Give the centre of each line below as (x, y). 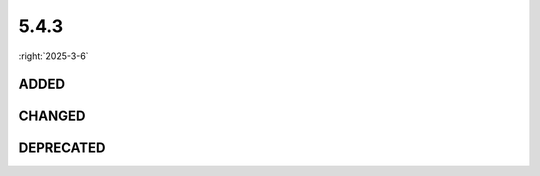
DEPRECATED (62, 148)
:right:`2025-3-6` (53, 56)
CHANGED (52, 116)
